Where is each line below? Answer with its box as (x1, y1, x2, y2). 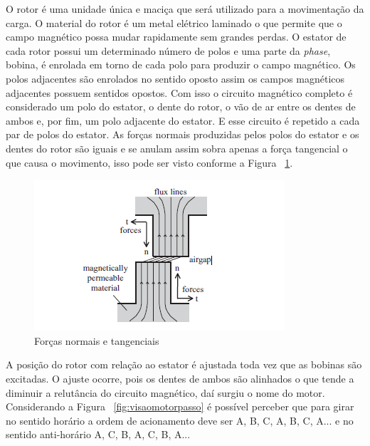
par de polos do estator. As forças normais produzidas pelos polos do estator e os (6, 127, 359, 142)
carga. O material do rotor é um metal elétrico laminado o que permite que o (6, 15, 342, 30)
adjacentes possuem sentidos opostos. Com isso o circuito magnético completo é (6, 85, 353, 100)
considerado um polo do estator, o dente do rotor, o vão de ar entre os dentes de (6, 99, 356, 114)
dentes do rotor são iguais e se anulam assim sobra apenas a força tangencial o (6, 140, 348, 155)
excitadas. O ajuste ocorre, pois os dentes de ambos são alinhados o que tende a (6, 370, 354, 385)
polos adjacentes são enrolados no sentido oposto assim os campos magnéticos (6, 71, 345, 85)
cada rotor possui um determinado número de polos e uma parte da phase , (6, 43, 331, 58)
